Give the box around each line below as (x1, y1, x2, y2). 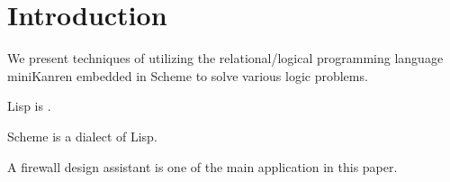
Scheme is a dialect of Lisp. (7, 126, 157, 145)
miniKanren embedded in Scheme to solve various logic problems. (7, 66, 368, 85)
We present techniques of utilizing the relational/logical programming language (7, 49, 444, 68)
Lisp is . (7, 96, 51, 115)
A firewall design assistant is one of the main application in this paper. (7, 157, 398, 176)
